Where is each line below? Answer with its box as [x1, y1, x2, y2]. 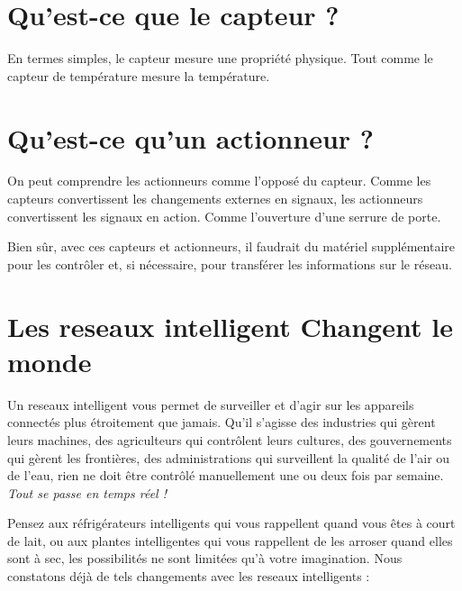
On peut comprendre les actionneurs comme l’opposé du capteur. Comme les [7, 171, 431, 190]
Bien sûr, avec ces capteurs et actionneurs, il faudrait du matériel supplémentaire [7, 237, 456, 256]
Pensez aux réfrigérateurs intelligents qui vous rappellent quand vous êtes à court [7, 514, 456, 532]
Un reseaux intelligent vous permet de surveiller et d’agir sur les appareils [7, 395, 414, 414]
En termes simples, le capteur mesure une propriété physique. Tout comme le [7, 49, 433, 68]
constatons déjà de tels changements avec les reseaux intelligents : [7, 567, 370, 586]
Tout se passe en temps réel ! [7, 483, 167, 502]
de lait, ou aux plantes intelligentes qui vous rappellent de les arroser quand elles [7, 531, 453, 550]
